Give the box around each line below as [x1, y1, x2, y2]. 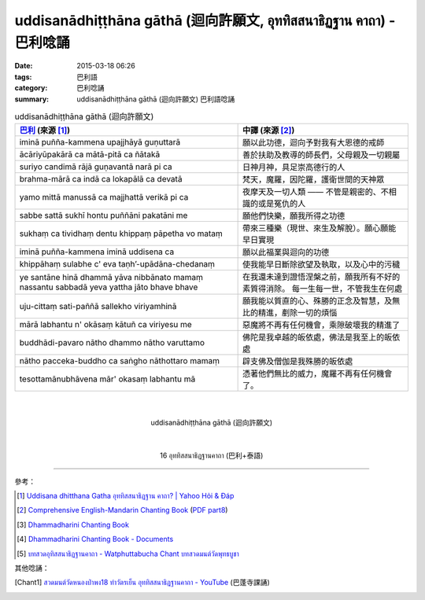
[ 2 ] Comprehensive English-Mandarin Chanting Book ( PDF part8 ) [17, 506, 228, 515]
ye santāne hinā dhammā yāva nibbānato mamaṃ [19, 272, 204, 283]
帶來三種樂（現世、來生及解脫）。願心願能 [242, 223, 397, 234]
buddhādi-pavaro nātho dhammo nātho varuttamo [19, 337, 205, 348]
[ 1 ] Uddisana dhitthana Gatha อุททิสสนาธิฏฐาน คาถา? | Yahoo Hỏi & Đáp [17, 491, 235, 501]
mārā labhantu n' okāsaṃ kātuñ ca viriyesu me [19, 319, 192, 330]
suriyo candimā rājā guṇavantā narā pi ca [19, 161, 172, 172]
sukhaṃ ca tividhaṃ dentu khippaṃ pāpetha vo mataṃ [19, 228, 224, 239]
